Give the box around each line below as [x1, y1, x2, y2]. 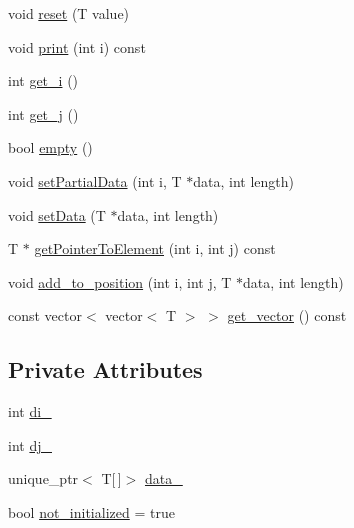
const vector [8, 305, 82, 326]
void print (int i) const [8, 36, 146, 57]
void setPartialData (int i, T [8, 170, 182, 191]
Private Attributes [8, 354, 203, 385]
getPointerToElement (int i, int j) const [34, 238, 276, 259]
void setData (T [8, 204, 106, 225]
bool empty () [8, 137, 93, 158]
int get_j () [8, 103, 79, 124]
